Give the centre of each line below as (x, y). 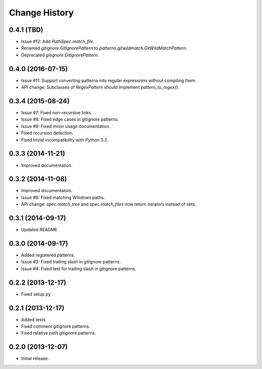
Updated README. (40, 230)
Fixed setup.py (36, 294)
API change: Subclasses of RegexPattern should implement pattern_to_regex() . (100, 87)
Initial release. (35, 358)
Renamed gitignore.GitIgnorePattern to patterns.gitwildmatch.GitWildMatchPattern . (104, 48)
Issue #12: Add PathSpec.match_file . (58, 42)
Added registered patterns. (48, 255)
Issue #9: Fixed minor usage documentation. (65, 126)
